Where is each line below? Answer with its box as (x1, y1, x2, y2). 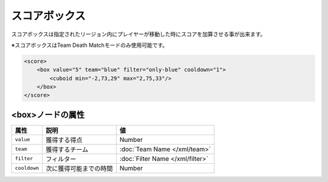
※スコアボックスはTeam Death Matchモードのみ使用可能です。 (11, 41, 168, 49)
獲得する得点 (46, 136, 83, 144)
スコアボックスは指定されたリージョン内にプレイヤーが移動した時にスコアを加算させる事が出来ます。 (11, 30, 266, 38)
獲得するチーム (46, 145, 89, 153)
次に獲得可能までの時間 (46, 164, 113, 173)
